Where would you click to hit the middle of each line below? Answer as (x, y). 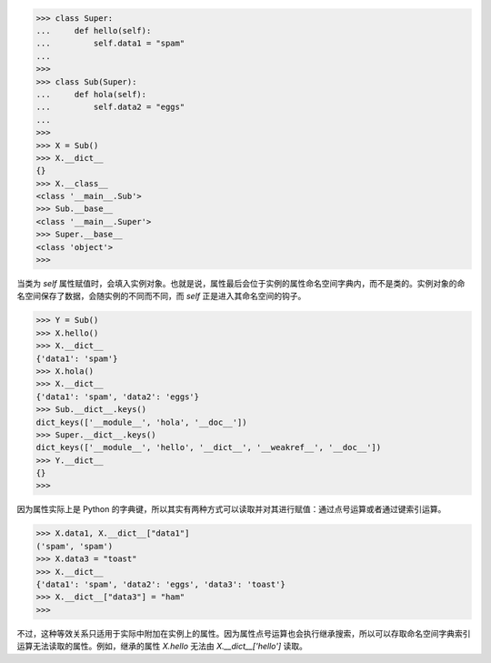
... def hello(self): (94, 30)
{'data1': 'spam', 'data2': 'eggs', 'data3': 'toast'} (160, 584)
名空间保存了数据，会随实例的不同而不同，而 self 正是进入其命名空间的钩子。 (161, 296)
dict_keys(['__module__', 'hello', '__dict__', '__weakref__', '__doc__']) (209, 447)
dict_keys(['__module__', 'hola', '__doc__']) (141, 422)
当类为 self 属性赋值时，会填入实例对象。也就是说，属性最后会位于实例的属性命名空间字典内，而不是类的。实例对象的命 (241, 283)
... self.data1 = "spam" (110, 44)
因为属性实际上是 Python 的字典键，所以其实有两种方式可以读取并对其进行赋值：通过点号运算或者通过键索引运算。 (231, 509)
